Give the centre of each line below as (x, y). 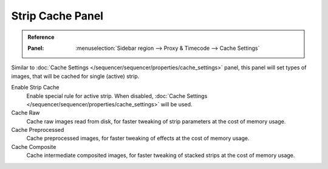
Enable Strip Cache (36, 88)
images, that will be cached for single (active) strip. (75, 76)
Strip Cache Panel (57, 16)
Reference (41, 37)
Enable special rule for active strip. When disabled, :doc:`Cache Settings (117, 96)
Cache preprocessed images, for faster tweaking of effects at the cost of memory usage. (138, 138)
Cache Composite (34, 147)
